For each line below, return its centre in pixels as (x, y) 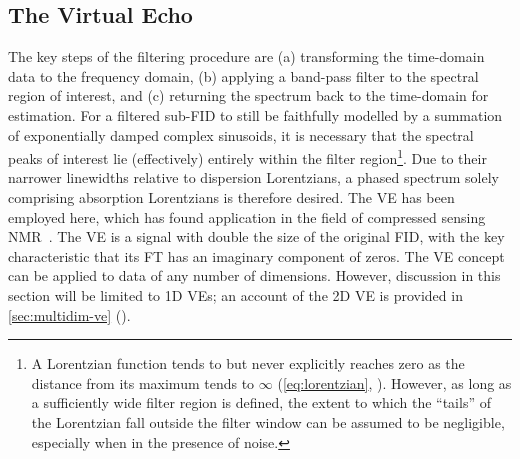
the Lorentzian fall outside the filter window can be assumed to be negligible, (268, 421)
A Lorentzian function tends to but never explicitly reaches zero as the (248, 363)
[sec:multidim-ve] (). (69, 314)
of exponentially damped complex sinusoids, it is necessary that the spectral (241, 134)
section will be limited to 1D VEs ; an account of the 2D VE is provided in (235, 294)
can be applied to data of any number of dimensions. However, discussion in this (254, 275)
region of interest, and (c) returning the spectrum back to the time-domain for (248, 95)
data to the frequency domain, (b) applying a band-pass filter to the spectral (243, 75)
